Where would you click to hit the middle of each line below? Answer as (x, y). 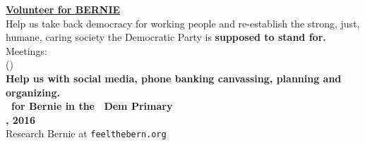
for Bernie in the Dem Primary (92, 106)
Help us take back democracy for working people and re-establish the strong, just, (183, 23)
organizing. (33, 92)
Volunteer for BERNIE (63, 9)
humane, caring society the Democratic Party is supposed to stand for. (166, 37)
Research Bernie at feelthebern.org (86, 133)
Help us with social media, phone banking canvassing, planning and (174, 78)
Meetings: (26, 50)
